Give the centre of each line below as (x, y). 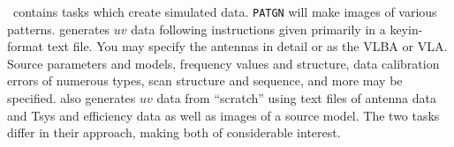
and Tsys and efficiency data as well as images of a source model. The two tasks (223, 115)
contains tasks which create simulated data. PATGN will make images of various (225, 11)
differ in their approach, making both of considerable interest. (174, 132)
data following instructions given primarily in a (258, 29)
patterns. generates (59, 29)
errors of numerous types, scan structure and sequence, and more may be (205, 81)
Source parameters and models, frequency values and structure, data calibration (223, 63)
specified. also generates (72, 98)
